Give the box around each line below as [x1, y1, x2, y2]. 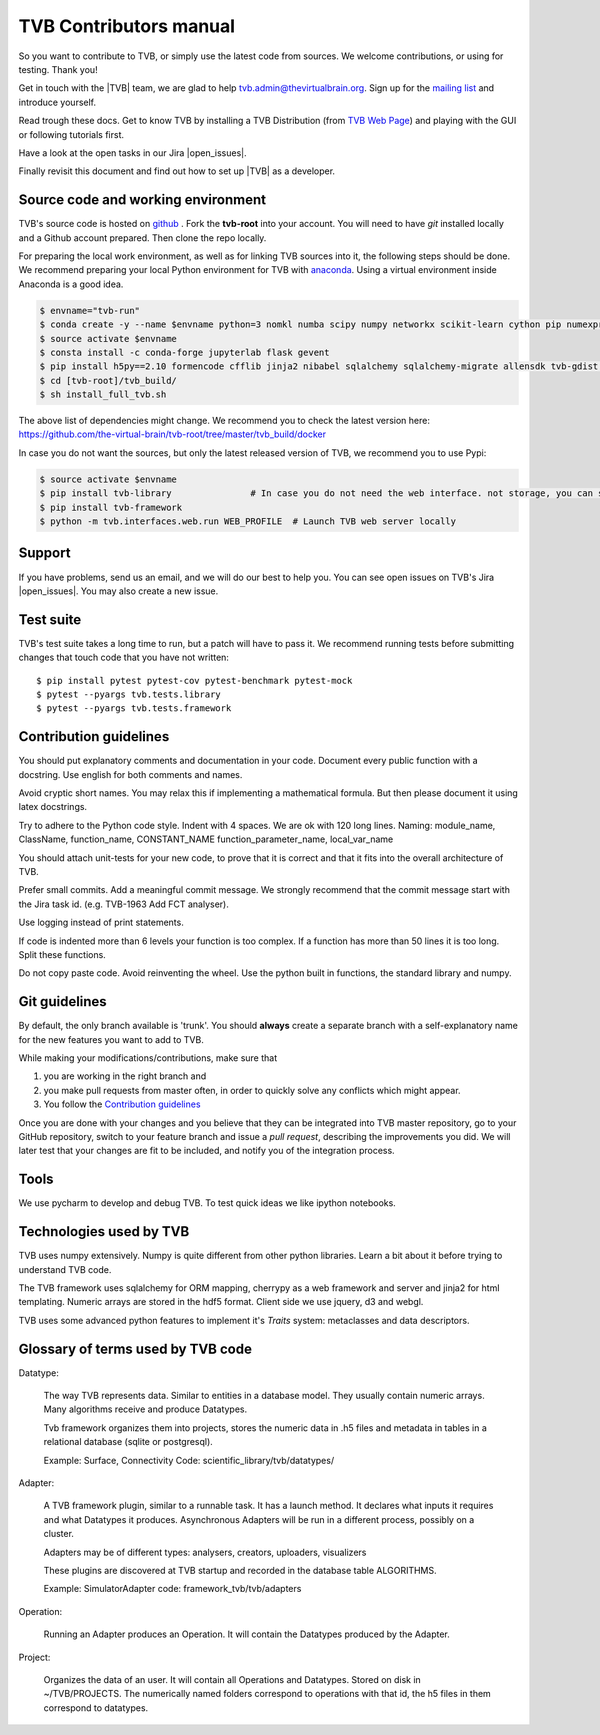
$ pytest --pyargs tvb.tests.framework [36, 703, 232, 714]
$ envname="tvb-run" [39, 305, 140, 316]
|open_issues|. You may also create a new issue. [18, 585, 219, 597]
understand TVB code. [18, 1263, 112, 1275]
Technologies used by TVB [18, 1223, 190, 1240]
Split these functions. [18, 948, 107, 960]
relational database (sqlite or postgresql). [43, 1436, 214, 1448]
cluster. [43, 1528, 75, 1540]
